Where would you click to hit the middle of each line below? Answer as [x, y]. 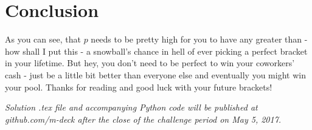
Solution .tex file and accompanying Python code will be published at [131, 107]
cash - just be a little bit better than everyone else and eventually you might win [155, 74]
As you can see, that [43, 39]
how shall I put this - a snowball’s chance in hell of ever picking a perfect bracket [156, 51]
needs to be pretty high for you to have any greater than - [199, 39]
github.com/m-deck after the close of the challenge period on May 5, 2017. [143, 119]
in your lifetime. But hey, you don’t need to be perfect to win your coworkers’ [150, 63]
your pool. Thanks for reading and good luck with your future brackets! [139, 87]
